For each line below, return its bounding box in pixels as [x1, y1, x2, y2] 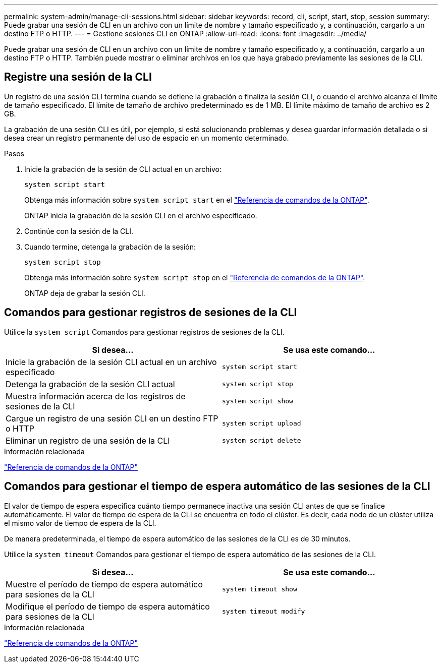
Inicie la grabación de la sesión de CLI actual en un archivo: [24, 164, 222, 173]
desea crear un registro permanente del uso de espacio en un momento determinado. [4, 133, 289, 142]
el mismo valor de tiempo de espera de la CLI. [4, 518, 156, 527]
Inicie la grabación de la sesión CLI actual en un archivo [6, 356, 217, 367]
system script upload [222, 419, 301, 428]
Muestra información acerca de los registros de [6, 391, 186, 401]
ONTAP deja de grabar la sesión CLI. [24, 288, 145, 297]
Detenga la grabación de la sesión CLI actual [6, 379, 175, 389]
